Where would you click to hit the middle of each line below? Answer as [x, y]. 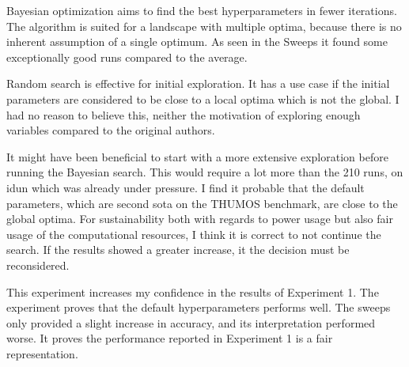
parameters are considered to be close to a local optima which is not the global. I [203, 98]
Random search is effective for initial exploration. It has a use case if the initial [198, 83]
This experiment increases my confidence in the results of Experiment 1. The [193, 291]
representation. [42, 353]
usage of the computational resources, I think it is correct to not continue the [194, 234]
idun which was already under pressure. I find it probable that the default [186, 187]
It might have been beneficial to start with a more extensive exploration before [197, 156]
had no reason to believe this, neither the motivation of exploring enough [184, 114]
